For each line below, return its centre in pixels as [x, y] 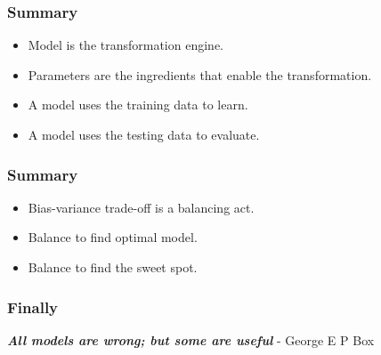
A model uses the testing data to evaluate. [144, 134]
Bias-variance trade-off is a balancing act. [141, 207]
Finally [33, 307]
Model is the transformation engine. [126, 45]
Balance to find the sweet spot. [113, 267]
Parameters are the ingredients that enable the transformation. [200, 74]
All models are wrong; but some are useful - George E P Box [191, 339]
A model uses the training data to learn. [138, 105]
